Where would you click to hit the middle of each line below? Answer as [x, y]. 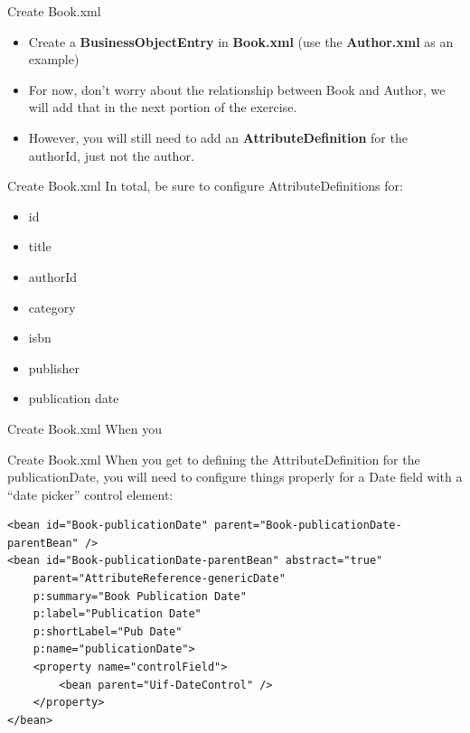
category [52, 307]
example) [54, 59]
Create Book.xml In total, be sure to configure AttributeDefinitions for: [205, 186]
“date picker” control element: [90, 494]
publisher [54, 367]
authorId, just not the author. [111, 155]
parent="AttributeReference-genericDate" [159, 579]
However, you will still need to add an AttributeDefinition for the [218, 137]
